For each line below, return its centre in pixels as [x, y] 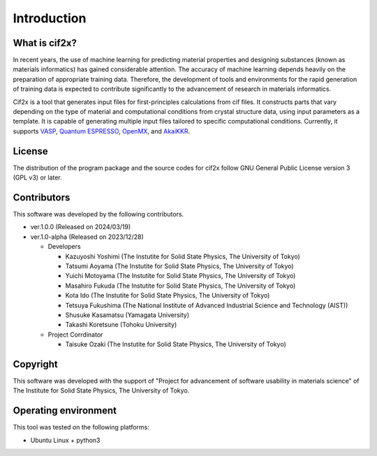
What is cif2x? [45, 43]
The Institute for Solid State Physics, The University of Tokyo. [101, 390]
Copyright [36, 364]
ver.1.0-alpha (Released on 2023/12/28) [87, 237]
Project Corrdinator [75, 334]
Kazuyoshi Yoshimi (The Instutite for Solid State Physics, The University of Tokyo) [183, 256]
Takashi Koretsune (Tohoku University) [121, 325]
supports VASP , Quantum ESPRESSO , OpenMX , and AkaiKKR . [102, 131]
